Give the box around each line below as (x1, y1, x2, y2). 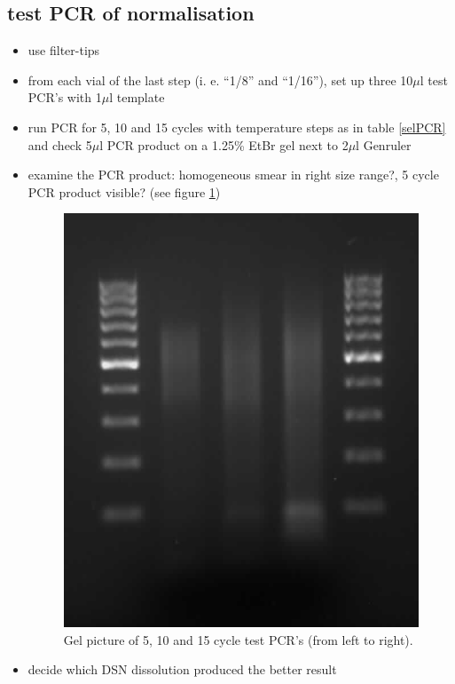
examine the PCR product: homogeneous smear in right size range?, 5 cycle (27, 165, 439, 184)
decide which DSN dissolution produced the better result (27, 660, 337, 679)
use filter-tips (27, 41, 100, 60)
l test (420, 70, 448, 89)
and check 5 (27, 135, 92, 154)
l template (109, 88, 165, 107)
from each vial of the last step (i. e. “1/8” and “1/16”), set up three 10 (27, 70, 413, 89)
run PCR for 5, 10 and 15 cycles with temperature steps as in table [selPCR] (27, 117, 446, 136)
